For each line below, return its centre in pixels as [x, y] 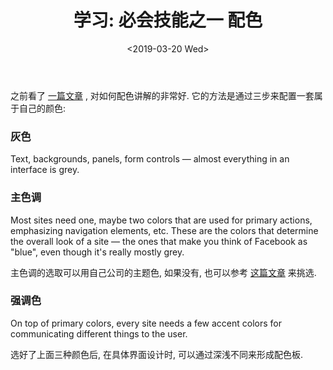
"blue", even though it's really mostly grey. [97, 252]
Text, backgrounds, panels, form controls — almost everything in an [150, 159]
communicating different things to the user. [99, 333]
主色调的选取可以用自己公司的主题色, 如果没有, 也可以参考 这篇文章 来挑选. [163, 272]
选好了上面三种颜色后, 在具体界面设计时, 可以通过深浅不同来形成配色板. [156, 354]
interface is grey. [45, 170]
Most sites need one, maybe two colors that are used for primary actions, [161, 220]
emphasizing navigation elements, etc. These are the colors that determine [164, 230]
